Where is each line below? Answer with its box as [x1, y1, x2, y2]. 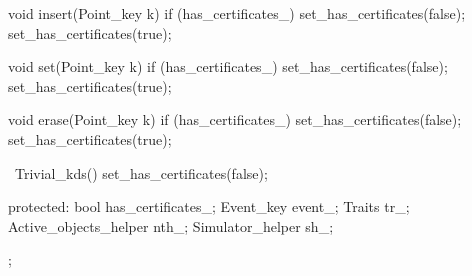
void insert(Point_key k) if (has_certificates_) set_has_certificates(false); [8, 3, 466, 23]
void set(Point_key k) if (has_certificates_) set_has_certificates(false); [8, 56, 448, 77]
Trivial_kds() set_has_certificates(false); [14, 162, 268, 183]
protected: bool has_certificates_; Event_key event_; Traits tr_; [8, 196, 410, 217]
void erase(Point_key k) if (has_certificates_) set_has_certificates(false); [8, 109, 462, 130]
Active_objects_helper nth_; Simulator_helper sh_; [8, 215, 334, 236]
